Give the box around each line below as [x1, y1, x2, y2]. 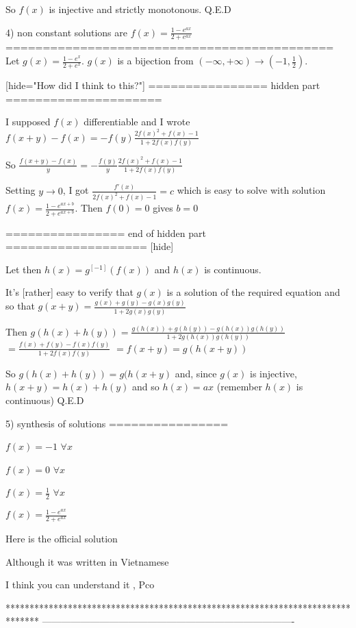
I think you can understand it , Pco [5, 577, 155, 592]
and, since [175, 366, 217, 380]
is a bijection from [117, 53, 194, 68]
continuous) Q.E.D [5, 393, 84, 407]
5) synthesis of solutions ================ [5, 416, 229, 430]
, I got [62, 183, 89, 197]
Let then [5, 262, 42, 276]
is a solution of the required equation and [166, 285, 340, 299]
